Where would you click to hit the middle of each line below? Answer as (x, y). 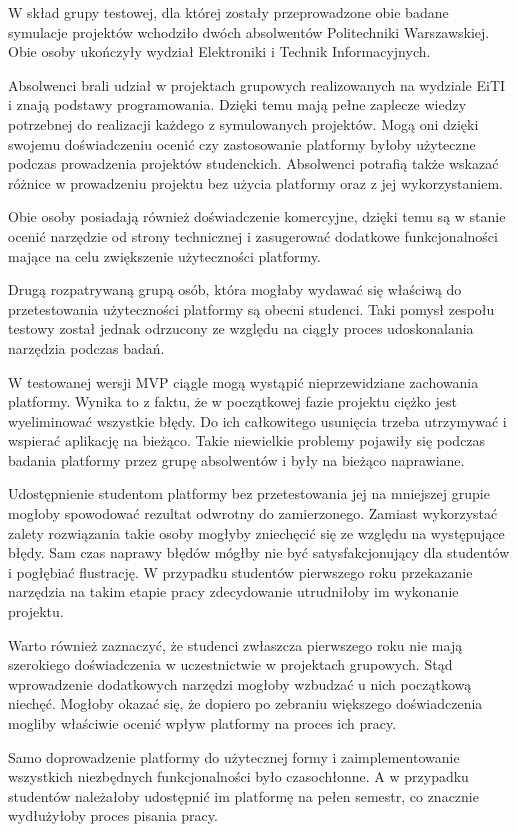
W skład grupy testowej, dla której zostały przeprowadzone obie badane (228, 12)
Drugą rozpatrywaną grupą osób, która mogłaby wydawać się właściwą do (235, 289)
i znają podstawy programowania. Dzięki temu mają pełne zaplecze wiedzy (237, 104)
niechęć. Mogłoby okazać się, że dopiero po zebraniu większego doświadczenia (245, 703)
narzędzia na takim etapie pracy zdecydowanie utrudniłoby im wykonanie (233, 591)
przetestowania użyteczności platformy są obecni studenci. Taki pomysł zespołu (251, 308)
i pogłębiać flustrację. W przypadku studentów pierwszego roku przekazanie (240, 571)
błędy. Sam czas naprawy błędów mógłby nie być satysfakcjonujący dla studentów (259, 552)
